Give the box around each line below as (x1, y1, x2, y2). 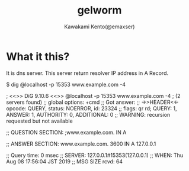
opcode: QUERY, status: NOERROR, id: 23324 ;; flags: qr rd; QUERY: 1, (6, 104, 177, 112)
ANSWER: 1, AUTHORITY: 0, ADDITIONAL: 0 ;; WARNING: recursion (6, 111, 171, 118)
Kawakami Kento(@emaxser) (64, 23, 135, 30)
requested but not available (6, 117, 73, 124)
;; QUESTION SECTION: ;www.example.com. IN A (6, 129, 127, 136)
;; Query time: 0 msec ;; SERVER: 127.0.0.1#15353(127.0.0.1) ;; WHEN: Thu (6, 152, 184, 159)
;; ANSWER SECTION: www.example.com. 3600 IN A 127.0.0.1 (6, 140, 156, 147)
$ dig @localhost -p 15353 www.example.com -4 (6, 81, 126, 88)
